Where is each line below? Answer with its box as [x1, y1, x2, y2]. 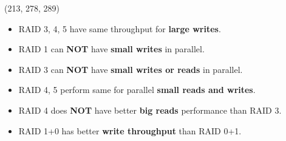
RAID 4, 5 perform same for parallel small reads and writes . [18, 83, 256, 96]
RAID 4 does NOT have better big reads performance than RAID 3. [18, 103, 282, 116]
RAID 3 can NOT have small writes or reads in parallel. [18, 63, 243, 75]
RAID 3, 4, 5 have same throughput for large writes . [18, 22, 221, 35]
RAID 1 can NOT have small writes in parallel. [18, 43, 205, 55]
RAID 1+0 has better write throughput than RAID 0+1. [18, 124, 242, 137]
